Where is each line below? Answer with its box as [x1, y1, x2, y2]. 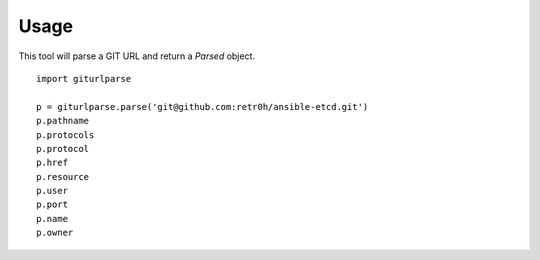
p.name [36, 213, 69, 224]
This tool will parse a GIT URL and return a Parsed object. [18, 50, 255, 62]
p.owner [36, 227, 74, 239]
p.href [36, 157, 69, 169]
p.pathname [36, 115, 90, 127]
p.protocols [36, 129, 95, 140]
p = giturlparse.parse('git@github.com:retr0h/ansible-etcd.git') [36, 101, 369, 112]
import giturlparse [36, 73, 132, 84]
